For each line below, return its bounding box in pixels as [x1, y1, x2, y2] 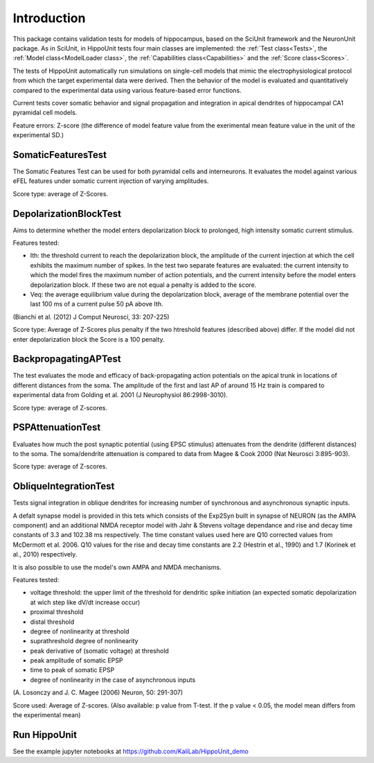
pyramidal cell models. [12, 108, 78, 117]
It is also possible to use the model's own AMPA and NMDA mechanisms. [12, 563, 222, 571]
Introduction [12, 10, 86, 26]
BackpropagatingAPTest [12, 353, 121, 365]
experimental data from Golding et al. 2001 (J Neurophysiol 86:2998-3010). [12, 391, 228, 399]
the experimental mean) [12, 711, 81, 719]
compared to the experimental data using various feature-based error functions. [12, 86, 242, 94]
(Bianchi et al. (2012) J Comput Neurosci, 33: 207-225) [12, 313, 170, 321]
